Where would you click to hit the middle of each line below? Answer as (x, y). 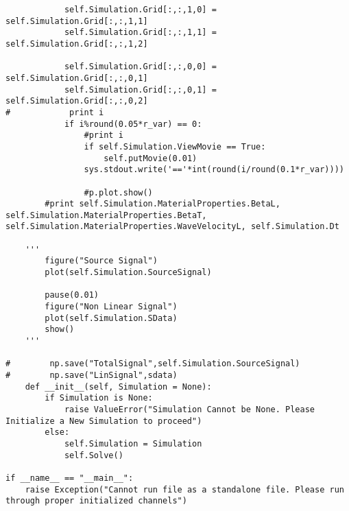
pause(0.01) (72, 295)
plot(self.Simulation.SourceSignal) (128, 273)
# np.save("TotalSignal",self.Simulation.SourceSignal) (153, 364)
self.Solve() (94, 455)
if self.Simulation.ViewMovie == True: (175, 146)
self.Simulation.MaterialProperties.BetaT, (106, 215)
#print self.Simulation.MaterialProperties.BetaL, (163, 204)
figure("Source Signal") (101, 261)
